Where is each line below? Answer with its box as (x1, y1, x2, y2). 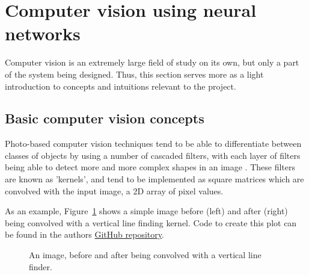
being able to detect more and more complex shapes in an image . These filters (5, 161, 295, 173)
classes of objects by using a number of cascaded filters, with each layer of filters (5, 149, 301, 161)
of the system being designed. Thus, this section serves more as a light (5, 67, 264, 80)
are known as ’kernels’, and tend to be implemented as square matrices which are (5, 173, 304, 185)
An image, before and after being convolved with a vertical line (29, 249, 262, 261)
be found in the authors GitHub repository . (5, 228, 164, 241)
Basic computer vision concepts (5, 109, 204, 128)
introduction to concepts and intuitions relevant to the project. (5, 79, 236, 92)
